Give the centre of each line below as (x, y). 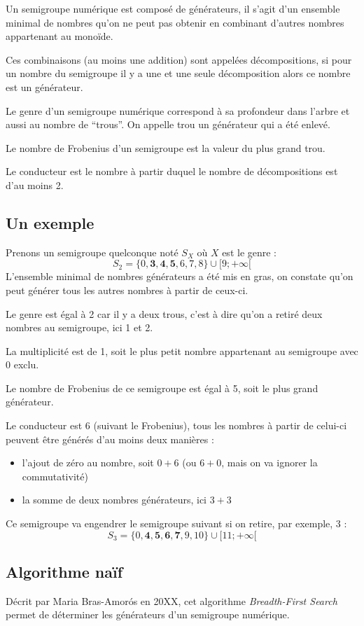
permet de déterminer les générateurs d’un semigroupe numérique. (148, 614)
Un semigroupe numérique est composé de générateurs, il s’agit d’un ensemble (173, 8)
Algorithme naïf (64, 572)
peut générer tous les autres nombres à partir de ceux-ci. (127, 290)
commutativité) (55, 476)
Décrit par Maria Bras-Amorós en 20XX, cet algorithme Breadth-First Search (171, 600)
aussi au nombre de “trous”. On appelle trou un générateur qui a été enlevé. (168, 124)
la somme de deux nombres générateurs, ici (114, 500)
